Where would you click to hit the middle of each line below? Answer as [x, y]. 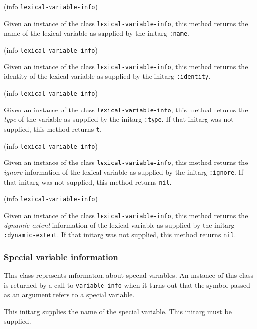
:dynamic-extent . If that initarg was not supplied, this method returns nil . [120, 235]
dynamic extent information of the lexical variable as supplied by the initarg [119, 225]
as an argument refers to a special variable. [69, 295]
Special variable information [61, 256]
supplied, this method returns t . [53, 129]
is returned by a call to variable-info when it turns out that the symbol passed [127, 285]
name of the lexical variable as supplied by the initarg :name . [97, 33]
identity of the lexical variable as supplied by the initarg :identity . [107, 76]
